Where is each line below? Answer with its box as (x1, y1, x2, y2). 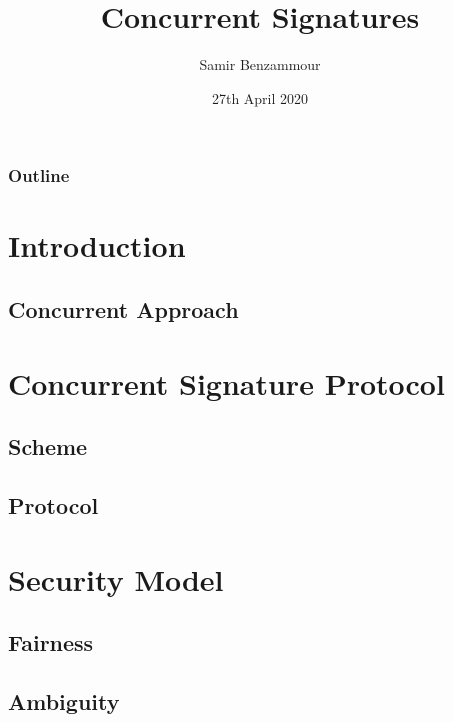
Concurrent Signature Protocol (8, 362, 445, 403)
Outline (8, 163, 70, 188)
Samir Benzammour (199, 54, 321, 75)
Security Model (8, 558, 224, 599)
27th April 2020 (211, 87, 309, 108)
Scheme (8, 431, 88, 462)
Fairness (8, 627, 94, 658)
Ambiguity (8, 685, 120, 716)
